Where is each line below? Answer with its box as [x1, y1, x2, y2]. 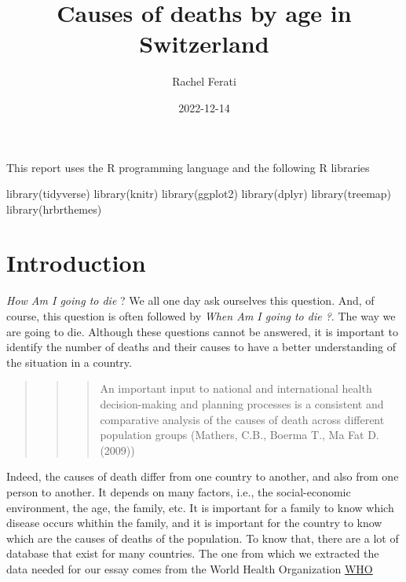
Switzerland [139, 27, 269, 60]
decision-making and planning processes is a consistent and [100, 395, 384, 412]
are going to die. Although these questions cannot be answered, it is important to [6, 323, 399, 339]
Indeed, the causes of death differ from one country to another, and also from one [6, 468, 399, 485]
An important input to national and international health [100, 380, 372, 397]
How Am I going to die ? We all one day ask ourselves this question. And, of [6, 292, 375, 309]
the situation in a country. [6, 353, 132, 370]
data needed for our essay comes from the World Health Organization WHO [6, 560, 373, 577]
